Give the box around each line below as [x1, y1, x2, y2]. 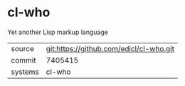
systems [11, 67, 39, 77]
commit [11, 55, 36, 65]
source [11, 43, 34, 53]
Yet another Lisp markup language [7, 28, 109, 36]
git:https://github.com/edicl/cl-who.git [46, 43, 174, 53]
